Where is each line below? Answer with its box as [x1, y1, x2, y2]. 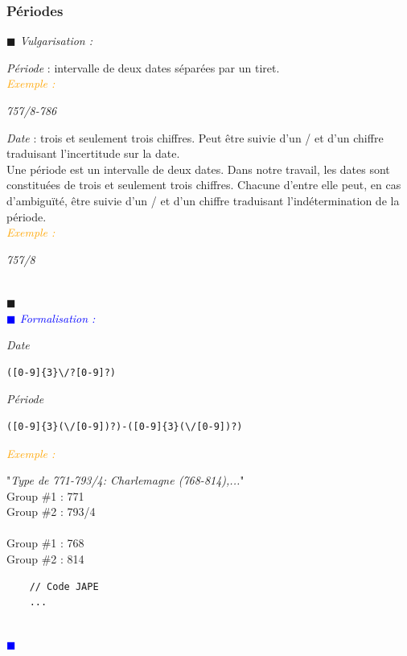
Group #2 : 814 [6, 551, 84, 567]
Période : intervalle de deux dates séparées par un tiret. [6, 59, 280, 76]
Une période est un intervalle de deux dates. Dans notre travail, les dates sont [6, 160, 390, 177]
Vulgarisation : [19, 32, 93, 49]
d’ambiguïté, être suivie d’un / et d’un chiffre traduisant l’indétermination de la [6, 192, 400, 208]
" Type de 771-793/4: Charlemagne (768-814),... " [6, 472, 245, 489]
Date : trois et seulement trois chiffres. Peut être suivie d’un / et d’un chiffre [6, 129, 384, 146]
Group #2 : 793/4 [6, 503, 96, 520]
